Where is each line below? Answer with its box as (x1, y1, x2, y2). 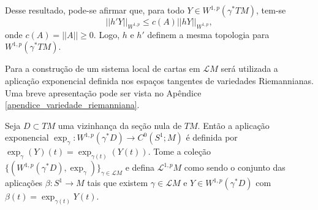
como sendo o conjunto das (184, 161, 286, 174)
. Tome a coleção (148, 145, 211, 158)
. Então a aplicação (197, 119, 270, 131)
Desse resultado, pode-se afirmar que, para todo (5, 4, 184, 16)
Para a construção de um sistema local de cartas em (5, 62, 200, 75)
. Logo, (93, 28, 120, 41)
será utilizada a (221, 62, 278, 75)
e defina (125, 161, 155, 174)
